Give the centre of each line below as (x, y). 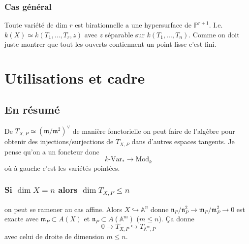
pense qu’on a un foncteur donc (52, 151)
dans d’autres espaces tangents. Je (183, 141)
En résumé (32, 109)
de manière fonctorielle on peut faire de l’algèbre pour (154, 131)
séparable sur (125, 34)
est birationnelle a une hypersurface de (133, 25)
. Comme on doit (214, 34)
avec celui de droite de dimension (54, 236)
